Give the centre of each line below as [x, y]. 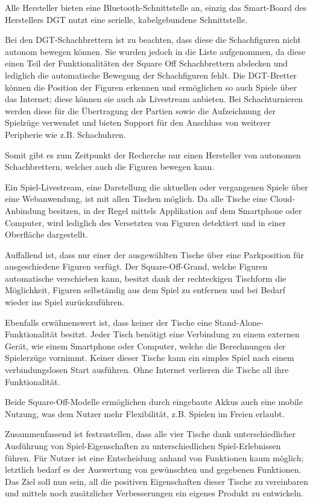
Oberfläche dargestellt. [46, 234]
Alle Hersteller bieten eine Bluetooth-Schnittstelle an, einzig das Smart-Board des [156, 7]
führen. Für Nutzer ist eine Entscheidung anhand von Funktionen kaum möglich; [154, 457]
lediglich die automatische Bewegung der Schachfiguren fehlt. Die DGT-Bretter [151, 75]
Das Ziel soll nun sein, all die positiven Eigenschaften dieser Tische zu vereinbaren [157, 481]
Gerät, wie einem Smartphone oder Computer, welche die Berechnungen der [145, 346]
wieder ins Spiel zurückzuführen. [65, 302]
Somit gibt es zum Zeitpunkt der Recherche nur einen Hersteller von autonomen [153, 154]
